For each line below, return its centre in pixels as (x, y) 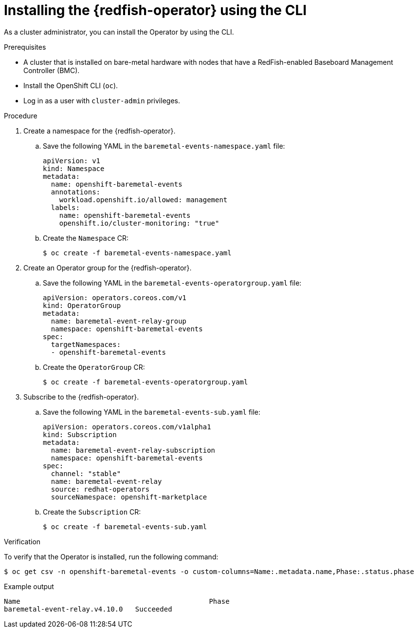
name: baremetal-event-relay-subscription (133, 450)
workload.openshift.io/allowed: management (143, 200)
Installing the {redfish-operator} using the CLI (155, 10)
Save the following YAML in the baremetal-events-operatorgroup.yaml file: (172, 283)
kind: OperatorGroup (82, 305)
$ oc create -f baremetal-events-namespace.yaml (137, 253)
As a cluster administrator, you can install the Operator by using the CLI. (119, 32)
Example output (29, 586)
